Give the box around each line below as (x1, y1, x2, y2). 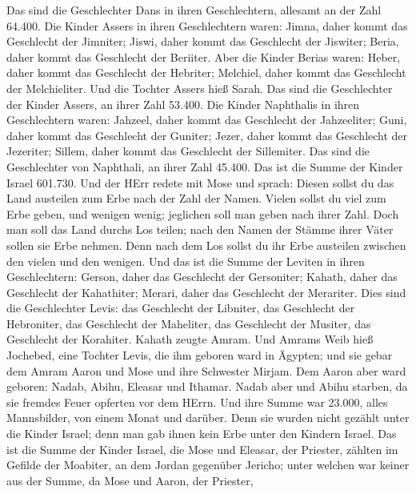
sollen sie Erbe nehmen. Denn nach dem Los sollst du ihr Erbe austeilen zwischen (6, 236, 406, 253)
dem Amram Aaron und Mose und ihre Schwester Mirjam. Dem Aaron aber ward (6, 362, 406, 379)
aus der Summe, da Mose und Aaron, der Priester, (6, 472, 254, 488)
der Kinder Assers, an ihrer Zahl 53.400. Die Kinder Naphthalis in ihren (6, 95, 360, 112)
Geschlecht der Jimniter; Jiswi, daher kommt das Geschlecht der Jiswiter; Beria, (6, 33, 399, 50)
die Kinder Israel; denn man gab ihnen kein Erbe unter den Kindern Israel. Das (6, 425, 397, 442)
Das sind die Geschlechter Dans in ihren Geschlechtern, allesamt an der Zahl (6, 2, 382, 18)
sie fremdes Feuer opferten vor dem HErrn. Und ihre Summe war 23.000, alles (6, 393, 388, 410)
